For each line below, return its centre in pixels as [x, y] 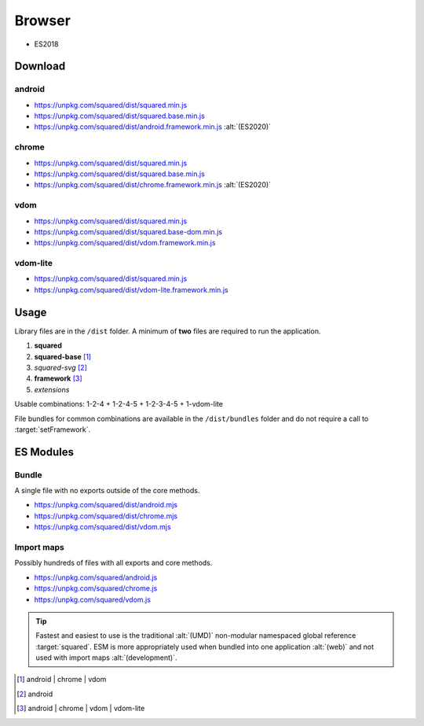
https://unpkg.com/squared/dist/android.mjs [106, 505]
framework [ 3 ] [58, 378]
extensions [52, 389]
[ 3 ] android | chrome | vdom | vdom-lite [81, 709]
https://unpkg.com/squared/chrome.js [96, 588]
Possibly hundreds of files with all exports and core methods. [113, 563]
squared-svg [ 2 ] [61, 367]
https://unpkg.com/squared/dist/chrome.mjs [106, 516]
